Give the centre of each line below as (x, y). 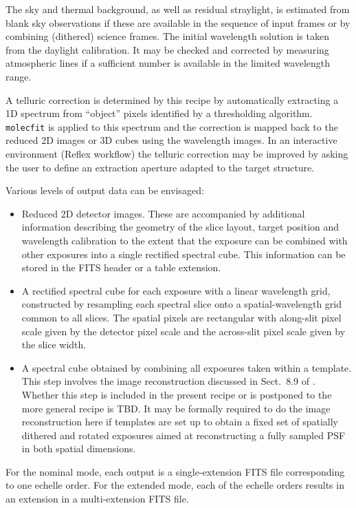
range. (19, 76)
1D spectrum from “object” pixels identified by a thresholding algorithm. (159, 113)
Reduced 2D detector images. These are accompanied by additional (163, 213)
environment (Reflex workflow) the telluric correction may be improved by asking (177, 154)
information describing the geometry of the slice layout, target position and (180, 227)
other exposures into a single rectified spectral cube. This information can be (183, 254)
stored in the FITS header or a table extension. (121, 267)
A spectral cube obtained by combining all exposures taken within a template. (187, 367)
